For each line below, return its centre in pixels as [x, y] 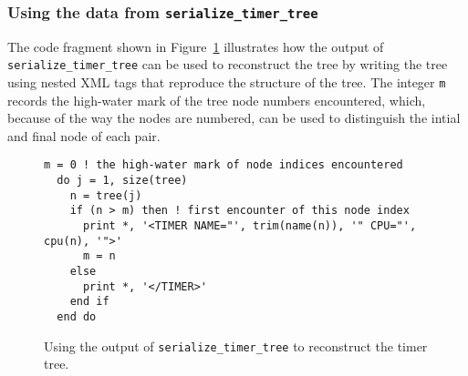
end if [89, 302]
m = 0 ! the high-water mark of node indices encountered [224, 165]
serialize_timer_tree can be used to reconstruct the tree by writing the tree [228, 64]
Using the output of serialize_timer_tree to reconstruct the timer [236, 346]
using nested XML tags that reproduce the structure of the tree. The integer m [227, 82]
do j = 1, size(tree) [122, 181]
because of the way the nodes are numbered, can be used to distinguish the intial [234, 118]
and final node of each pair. [84, 135]
